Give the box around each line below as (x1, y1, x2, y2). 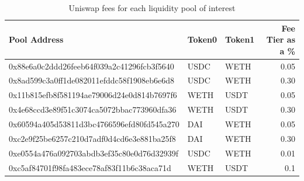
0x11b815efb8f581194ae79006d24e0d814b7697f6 (9, 89, 177, 101)
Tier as (266, 33, 295, 46)
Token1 (225, 33, 255, 46)
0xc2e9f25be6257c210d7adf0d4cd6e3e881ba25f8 (9, 132, 176, 144)
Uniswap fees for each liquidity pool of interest (68, 2, 236, 13)
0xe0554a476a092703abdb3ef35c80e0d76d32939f (9, 147, 179, 159)
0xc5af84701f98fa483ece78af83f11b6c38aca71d (9, 161, 171, 173)
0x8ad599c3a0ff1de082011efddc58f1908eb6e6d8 (9, 74, 175, 86)
